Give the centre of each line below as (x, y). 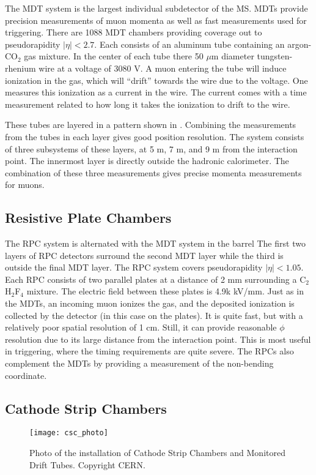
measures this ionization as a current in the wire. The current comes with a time (156, 92)
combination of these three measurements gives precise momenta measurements (153, 172)
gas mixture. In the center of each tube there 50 (114, 56)
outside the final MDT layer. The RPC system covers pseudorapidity (134, 267)
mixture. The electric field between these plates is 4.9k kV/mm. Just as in (165, 291)
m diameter (233, 56)
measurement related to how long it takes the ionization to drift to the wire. (148, 104)
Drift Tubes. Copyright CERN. (87, 464)
